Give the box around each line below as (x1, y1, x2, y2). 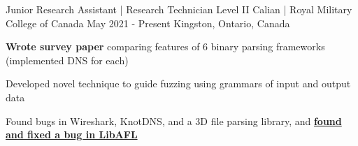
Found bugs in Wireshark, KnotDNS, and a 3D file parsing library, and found (6, 113, 342, 128)
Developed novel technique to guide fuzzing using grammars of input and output (6, 76, 351, 91)
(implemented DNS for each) (6, 52, 129, 67)
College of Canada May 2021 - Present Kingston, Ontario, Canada (6, 15, 290, 30)
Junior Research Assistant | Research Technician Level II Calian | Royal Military (6, 2, 352, 16)
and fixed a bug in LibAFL (6, 127, 138, 142)
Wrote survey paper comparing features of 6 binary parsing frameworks (6, 39, 325, 54)
